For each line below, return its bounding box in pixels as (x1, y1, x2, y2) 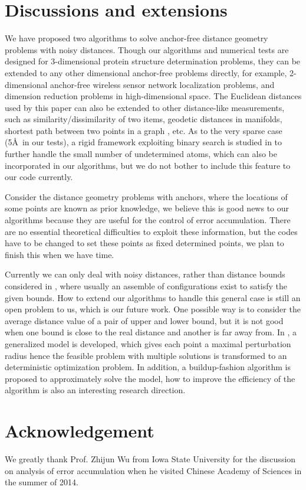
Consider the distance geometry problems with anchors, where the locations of (5, 190, 288, 202)
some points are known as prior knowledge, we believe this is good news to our (5, 202, 289, 214)
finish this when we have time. (5, 248, 114, 260)
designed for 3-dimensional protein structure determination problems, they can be (5, 55, 301, 67)
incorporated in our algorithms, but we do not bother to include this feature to (5, 159, 291, 171)
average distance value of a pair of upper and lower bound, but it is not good (5, 314, 284, 326)
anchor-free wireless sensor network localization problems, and (50, 78, 275, 90)
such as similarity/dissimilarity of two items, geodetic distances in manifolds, (5, 113, 282, 125)
